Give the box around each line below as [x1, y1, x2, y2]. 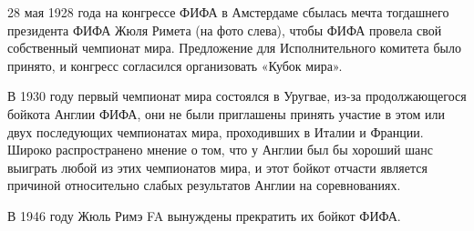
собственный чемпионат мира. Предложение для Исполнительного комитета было [7, 38, 462, 57]
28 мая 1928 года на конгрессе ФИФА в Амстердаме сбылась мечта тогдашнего [7, 3, 449, 21]
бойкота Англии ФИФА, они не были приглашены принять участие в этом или [7, 104, 445, 123]
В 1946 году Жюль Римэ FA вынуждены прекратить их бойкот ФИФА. [7, 206, 401, 225]
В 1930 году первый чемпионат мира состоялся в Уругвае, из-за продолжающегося [7, 86, 467, 105]
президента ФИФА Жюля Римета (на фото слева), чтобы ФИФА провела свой [7, 20, 442, 39]
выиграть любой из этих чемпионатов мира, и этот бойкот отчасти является [7, 157, 428, 176]
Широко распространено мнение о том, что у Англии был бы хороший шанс [7, 140, 433, 159]
